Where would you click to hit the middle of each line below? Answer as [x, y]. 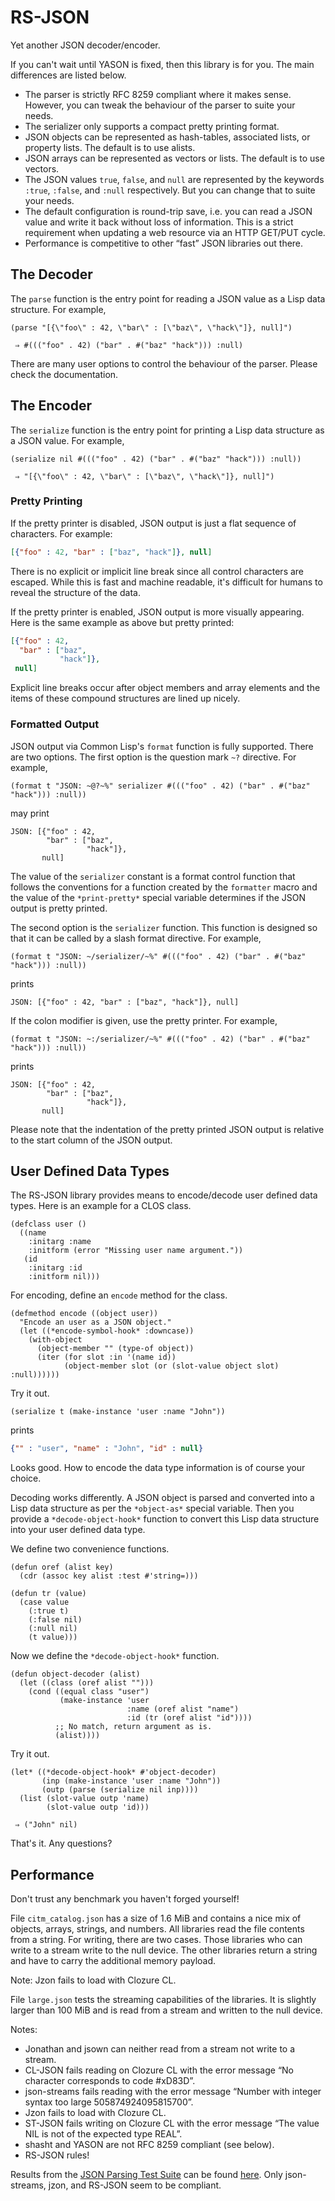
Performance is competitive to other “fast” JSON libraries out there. [164, 243]
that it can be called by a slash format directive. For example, [136, 938]
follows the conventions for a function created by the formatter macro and [164, 887]
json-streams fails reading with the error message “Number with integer [173, 2092]
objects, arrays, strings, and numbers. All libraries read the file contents [157, 1929]
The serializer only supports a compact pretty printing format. [152, 126]
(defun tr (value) [48, 1594]
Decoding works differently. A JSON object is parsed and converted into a [162, 1498]
